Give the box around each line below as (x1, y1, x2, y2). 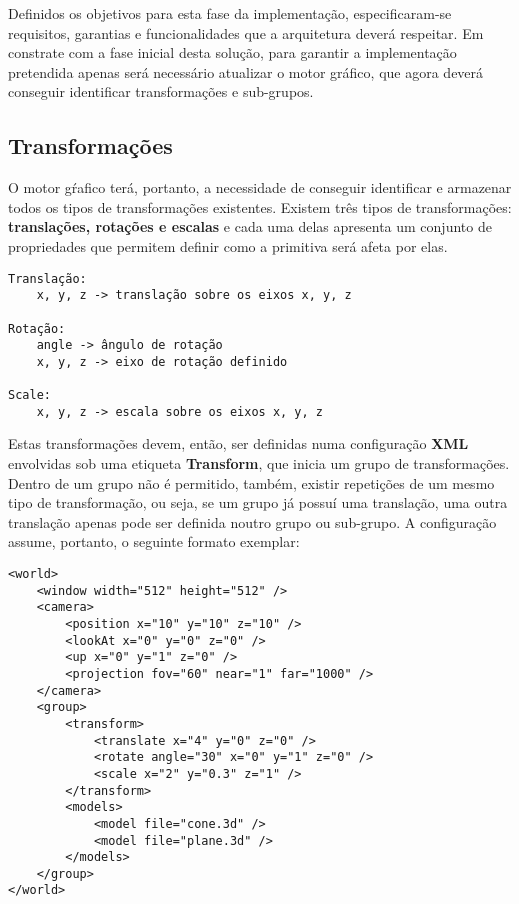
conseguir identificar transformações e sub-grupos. (8, 81, 314, 102)
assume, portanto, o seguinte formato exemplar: (8, 531, 300, 552)
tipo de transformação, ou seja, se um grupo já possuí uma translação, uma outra (8, 492, 508, 513)
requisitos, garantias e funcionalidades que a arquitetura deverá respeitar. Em (8, 22, 484, 43)
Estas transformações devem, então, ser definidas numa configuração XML (8, 433, 469, 454)
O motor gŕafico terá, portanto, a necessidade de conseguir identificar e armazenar (8, 177, 512, 198)
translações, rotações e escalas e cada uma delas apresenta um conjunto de (8, 216, 492, 237)
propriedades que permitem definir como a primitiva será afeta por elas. (8, 235, 448, 256)
